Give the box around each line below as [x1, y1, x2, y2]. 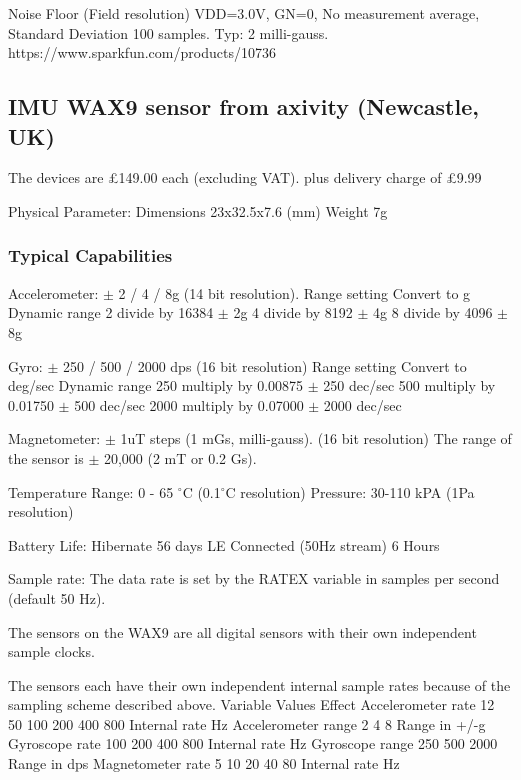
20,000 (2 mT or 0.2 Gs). [103, 447, 257, 468]
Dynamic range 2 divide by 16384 [8, 302, 214, 323]
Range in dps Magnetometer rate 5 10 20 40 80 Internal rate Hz [8, 753, 400, 774]
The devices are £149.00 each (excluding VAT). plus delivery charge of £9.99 [8, 167, 482, 188]
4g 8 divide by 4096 [373, 302, 493, 323]
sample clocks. [8, 641, 95, 662]
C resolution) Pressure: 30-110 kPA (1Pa [225, 481, 475, 502]
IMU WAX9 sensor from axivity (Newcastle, [8, 91, 479, 122]
